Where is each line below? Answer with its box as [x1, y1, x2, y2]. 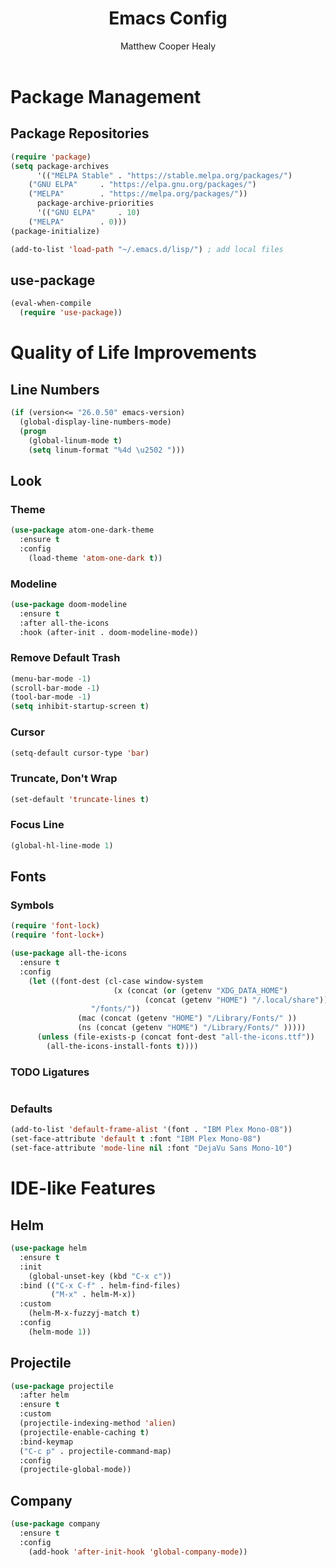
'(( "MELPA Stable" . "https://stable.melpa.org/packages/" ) [36, 170, 293, 181]
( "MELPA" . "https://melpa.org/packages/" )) [28, 189, 248, 199]
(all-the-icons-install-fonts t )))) [46, 1041, 199, 1051]
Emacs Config [108, 7, 228, 30]
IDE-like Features [10, 1177, 156, 1200]
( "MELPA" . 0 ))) [28, 217, 128, 227]
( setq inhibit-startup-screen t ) [10, 702, 150, 712]
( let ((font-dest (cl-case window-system [28, 976, 203, 986]
